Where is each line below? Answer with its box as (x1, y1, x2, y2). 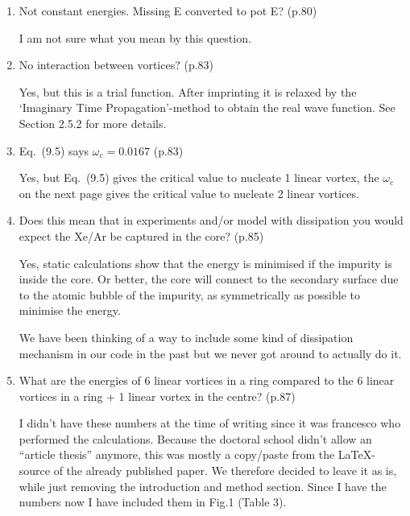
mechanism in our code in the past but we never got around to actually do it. (19, 345, 402, 361)
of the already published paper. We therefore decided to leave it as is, (53, 462, 397, 479)
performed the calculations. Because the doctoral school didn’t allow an (19, 430, 372, 447)
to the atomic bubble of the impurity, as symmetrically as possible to (19, 286, 360, 303)
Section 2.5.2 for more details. (19, 114, 167, 131)
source (19, 462, 51, 479)
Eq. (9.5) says (19, 142, 89, 159)
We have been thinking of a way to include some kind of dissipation (19, 328, 354, 345)
